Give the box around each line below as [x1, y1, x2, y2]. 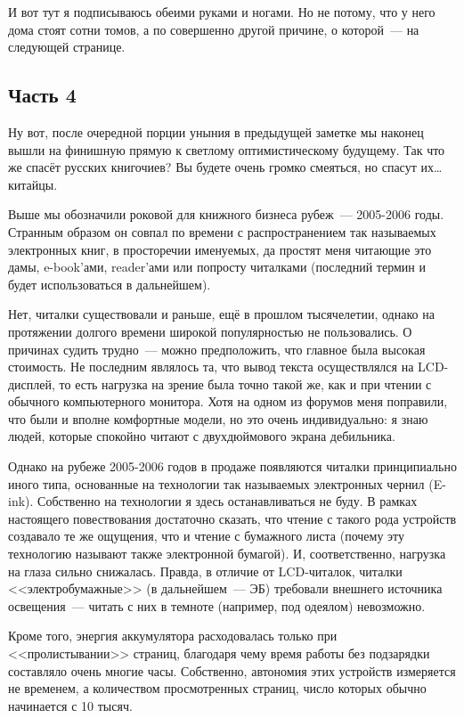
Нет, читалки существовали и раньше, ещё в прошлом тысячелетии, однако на [8, 305, 435, 323]
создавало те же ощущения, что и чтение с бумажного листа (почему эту [8, 526, 405, 545]
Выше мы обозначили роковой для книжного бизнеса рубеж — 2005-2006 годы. [8, 205, 444, 224]
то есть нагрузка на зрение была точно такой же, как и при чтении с [59, 374, 432, 393]
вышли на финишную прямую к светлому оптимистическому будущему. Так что [8, 140, 445, 159]
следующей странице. [8, 37, 126, 56]
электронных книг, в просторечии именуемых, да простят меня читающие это [8, 240, 432, 258]
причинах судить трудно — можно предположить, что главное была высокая [8, 339, 426, 358]
